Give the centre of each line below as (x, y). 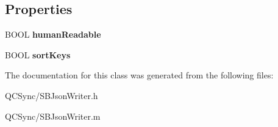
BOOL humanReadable (53, 34)
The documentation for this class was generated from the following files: (139, 75)
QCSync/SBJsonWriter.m (53, 116)
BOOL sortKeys (38, 54)
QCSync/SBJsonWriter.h (52, 95)
